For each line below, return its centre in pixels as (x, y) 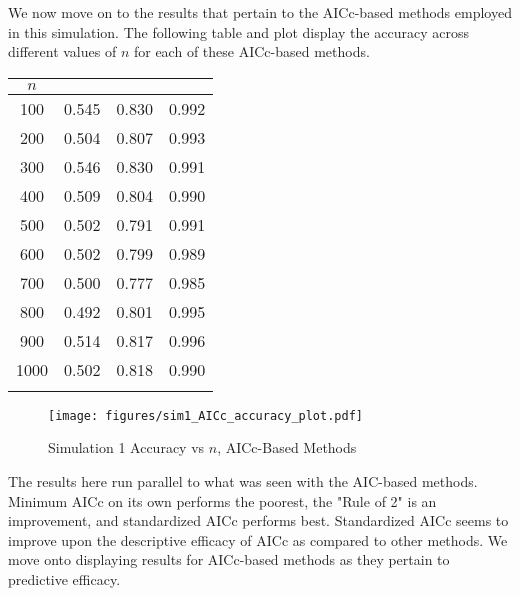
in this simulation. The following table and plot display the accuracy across (238, 31)
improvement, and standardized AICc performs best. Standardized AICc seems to (258, 520)
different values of (62, 51)
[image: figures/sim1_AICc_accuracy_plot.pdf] (205, 415)
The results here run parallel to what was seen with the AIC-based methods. (243, 481)
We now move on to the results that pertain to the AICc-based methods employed (260, 12)
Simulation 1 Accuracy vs (126, 447)
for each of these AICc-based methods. (251, 51)
